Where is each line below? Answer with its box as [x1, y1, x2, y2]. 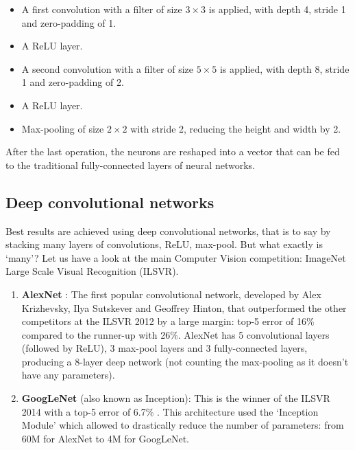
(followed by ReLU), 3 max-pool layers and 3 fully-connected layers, [21, 341, 308, 355]
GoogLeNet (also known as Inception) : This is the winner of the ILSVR [21, 391, 330, 405]
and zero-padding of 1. [21, 15, 117, 30]
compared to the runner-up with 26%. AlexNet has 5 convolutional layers [21, 327, 330, 341]
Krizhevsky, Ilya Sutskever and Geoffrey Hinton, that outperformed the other [21, 300, 347, 315]
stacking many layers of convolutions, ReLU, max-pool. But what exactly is [5, 237, 323, 251]
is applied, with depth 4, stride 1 [208, 2, 346, 16]
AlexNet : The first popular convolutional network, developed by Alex [21, 286, 321, 301]
